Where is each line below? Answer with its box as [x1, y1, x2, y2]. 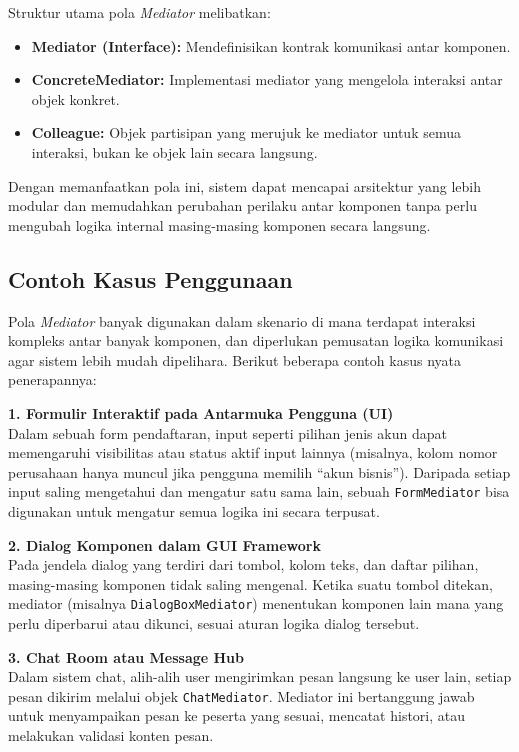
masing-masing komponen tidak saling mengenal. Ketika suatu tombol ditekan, [8, 573, 493, 594]
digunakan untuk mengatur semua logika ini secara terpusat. [8, 500, 380, 521]
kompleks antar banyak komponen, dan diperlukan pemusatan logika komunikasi [8, 330, 504, 351]
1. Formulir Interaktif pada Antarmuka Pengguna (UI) [8, 402, 394, 423]
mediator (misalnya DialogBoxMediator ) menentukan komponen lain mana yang [8, 593, 504, 614]
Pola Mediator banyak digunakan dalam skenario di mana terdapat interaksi [8, 310, 476, 331]
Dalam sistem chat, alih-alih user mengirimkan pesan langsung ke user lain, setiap [8, 666, 512, 687]
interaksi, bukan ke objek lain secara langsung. [31, 141, 318, 162]
